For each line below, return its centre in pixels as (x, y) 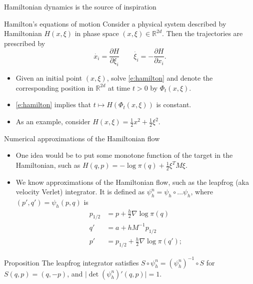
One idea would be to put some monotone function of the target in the (124, 155)
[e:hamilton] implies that (53, 104)
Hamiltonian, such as (48, 165)
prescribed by (25, 43)
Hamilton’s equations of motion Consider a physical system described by (115, 23)
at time (119, 87)
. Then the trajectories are (202, 33)
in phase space (97, 33)
